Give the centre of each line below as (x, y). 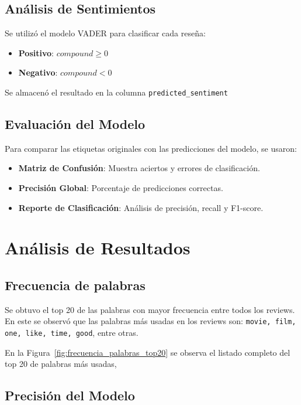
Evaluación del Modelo (75, 124)
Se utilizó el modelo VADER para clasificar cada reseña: (105, 33)
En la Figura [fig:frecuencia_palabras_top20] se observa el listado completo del (148, 352)
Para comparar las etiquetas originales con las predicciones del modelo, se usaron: (151, 148)
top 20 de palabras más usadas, (61, 364)
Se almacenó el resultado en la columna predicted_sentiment (116, 92)
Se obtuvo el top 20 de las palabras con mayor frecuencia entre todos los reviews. (150, 309)
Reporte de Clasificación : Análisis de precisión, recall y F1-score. (141, 207)
